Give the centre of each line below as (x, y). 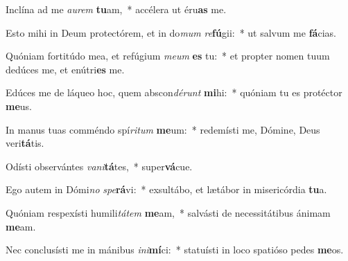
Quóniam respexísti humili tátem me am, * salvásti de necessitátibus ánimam (168, 212)
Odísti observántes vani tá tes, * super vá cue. (99, 166)
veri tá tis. (25, 143)
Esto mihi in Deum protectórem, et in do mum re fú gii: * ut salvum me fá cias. (171, 32)
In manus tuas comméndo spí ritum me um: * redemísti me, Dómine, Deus (163, 129)
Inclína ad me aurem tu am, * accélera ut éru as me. (116, 9)
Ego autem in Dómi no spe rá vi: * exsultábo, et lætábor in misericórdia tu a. (166, 189)
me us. (19, 106)
